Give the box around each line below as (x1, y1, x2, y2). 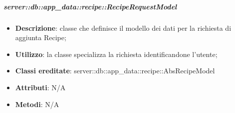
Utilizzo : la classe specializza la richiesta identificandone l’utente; (15, 49, 218, 59)
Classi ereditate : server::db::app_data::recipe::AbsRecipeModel (15, 65, 215, 76)
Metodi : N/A (15, 99, 59, 109)
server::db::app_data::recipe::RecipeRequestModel (3, 1, 177, 11)
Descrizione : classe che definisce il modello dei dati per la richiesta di (15, 22, 232, 33)
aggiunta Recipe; (15, 32, 66, 43)
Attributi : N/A (15, 82, 66, 92)
